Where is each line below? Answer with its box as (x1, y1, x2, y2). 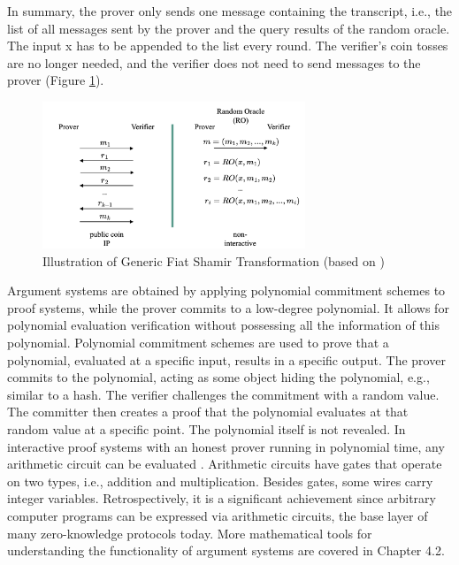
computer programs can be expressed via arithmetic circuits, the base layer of (7, 506, 428, 524)
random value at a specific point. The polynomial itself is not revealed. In (7, 419, 406, 438)
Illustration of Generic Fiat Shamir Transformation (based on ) (42, 251, 385, 270)
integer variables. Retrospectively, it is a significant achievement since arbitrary (7, 489, 436, 508)
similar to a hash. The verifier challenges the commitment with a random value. (7, 385, 440, 403)
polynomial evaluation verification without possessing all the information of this (7, 316, 440, 334)
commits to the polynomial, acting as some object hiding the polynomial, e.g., (7, 368, 430, 386)
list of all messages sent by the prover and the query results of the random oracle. (7, 19, 450, 37)
